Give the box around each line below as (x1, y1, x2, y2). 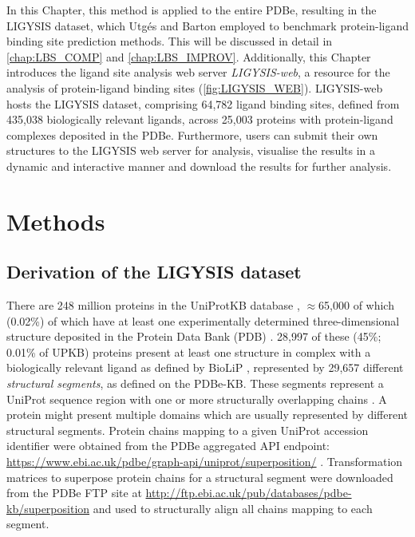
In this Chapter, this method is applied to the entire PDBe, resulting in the (6, 2, 377, 18)
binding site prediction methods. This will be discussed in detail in (6, 33, 333, 49)
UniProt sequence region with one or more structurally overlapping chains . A (6, 390, 387, 407)
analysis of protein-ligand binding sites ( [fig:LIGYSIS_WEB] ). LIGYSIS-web (6, 79, 383, 96)
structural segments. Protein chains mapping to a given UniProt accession (6, 421, 369, 438)
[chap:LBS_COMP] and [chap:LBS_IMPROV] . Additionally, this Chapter (6, 48, 371, 65)
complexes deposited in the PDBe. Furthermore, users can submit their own (6, 126, 378, 143)
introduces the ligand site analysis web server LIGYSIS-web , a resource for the (6, 64, 390, 81)
